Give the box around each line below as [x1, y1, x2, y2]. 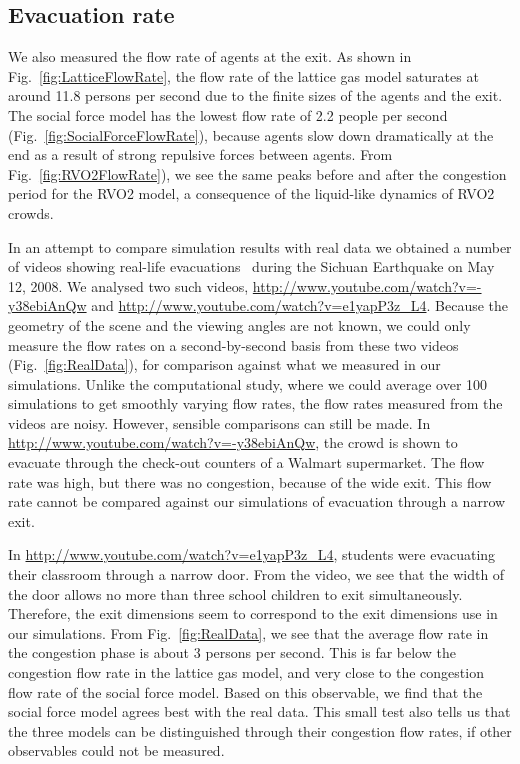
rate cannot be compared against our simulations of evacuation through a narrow [8, 491, 506, 512]
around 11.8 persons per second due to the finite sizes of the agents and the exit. [8, 85, 503, 106]
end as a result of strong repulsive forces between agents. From [8, 144, 393, 165]
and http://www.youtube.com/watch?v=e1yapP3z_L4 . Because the [91, 295, 509, 316]
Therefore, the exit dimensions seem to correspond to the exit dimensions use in [8, 603, 498, 624]
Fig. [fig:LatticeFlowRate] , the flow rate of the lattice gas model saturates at [8, 65, 479, 86]
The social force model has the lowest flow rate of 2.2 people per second [8, 104, 448, 125]
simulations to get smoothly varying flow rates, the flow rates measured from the [8, 393, 503, 414]
